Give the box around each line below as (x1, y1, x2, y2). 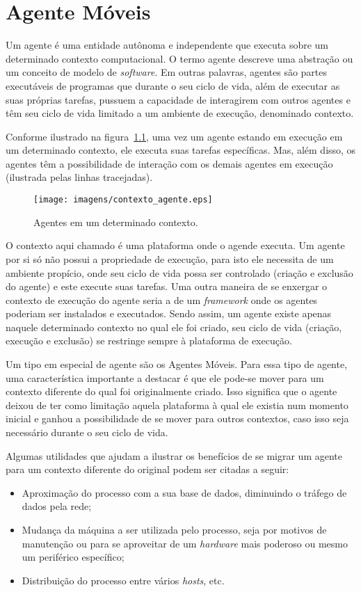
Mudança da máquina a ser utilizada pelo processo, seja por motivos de (22, 522, 327, 536)
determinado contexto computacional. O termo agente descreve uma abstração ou (6, 51, 353, 65)
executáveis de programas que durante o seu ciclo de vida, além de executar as (6, 78, 340, 93)
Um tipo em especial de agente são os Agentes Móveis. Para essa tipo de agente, (6, 357, 348, 371)
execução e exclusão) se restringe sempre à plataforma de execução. (6, 333, 292, 348)
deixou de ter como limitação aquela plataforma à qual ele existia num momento (6, 397, 348, 412)
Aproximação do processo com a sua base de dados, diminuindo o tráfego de (22, 485, 347, 499)
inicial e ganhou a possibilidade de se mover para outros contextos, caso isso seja (6, 411, 349, 426)
